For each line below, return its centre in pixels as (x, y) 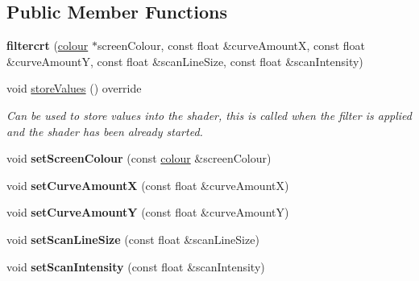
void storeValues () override (74, 88)
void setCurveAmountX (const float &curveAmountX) (148, 185)
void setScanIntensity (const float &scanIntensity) (136, 266)
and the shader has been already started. (105, 131)
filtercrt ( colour (48, 45)
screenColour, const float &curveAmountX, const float (231, 45)
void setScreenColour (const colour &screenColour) (139, 158)
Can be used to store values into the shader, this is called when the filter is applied (209, 115)
